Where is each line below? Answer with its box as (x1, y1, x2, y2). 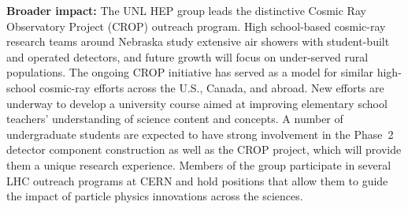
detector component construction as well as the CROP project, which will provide (6, 141, 402, 158)
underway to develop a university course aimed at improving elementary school (6, 95, 388, 111)
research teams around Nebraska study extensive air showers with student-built (6, 33, 390, 50)
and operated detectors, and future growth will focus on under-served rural (6, 48, 369, 65)
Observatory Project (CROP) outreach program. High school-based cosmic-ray (6, 17, 386, 34)
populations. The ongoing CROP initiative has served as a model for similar (6, 64, 374, 80)
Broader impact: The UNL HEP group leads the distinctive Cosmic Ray (6, 2, 366, 18)
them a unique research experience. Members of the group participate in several (6, 156, 391, 173)
